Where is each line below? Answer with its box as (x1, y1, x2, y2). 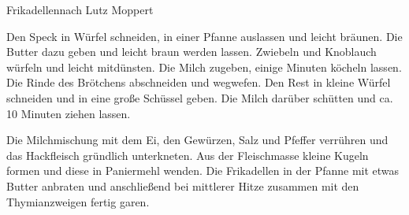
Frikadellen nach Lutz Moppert (6, 2, 154, 17)
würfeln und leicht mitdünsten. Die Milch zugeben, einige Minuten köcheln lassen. (6, 58, 402, 75)
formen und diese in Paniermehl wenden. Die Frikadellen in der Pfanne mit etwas (6, 162, 400, 179)
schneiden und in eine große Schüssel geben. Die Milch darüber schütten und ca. (6, 89, 393, 106)
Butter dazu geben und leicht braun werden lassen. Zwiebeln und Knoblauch (6, 43, 377, 60)
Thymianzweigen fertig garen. (6, 193, 150, 209)
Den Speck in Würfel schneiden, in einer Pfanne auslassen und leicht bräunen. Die (6, 28, 403, 44)
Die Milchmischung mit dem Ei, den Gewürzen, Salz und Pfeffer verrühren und (6, 132, 389, 148)
